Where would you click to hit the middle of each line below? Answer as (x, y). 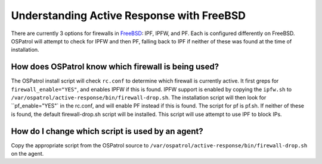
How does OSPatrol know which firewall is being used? (115, 67)
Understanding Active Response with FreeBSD (129, 15)
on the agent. (27, 154)
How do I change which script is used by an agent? (107, 131)
